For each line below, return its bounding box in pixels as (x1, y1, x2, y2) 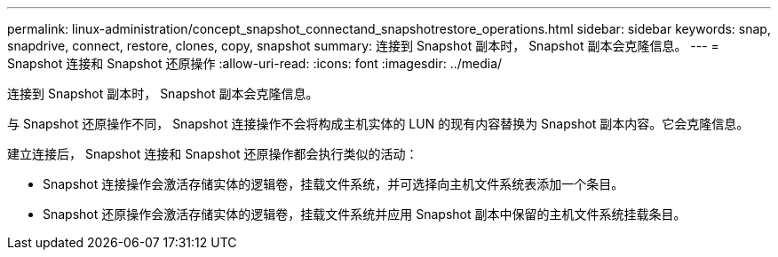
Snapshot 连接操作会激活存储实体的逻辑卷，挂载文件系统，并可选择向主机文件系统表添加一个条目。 (43, 176, 624, 191)
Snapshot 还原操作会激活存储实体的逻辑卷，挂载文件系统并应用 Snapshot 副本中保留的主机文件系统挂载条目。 (43, 206, 687, 222)
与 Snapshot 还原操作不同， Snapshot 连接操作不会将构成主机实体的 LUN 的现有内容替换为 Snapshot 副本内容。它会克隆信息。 (7, 116, 750, 131)
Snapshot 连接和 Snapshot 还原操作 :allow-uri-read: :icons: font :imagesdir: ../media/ (7, 56, 503, 71)
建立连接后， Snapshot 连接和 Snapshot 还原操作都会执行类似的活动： (7, 146, 418, 161)
